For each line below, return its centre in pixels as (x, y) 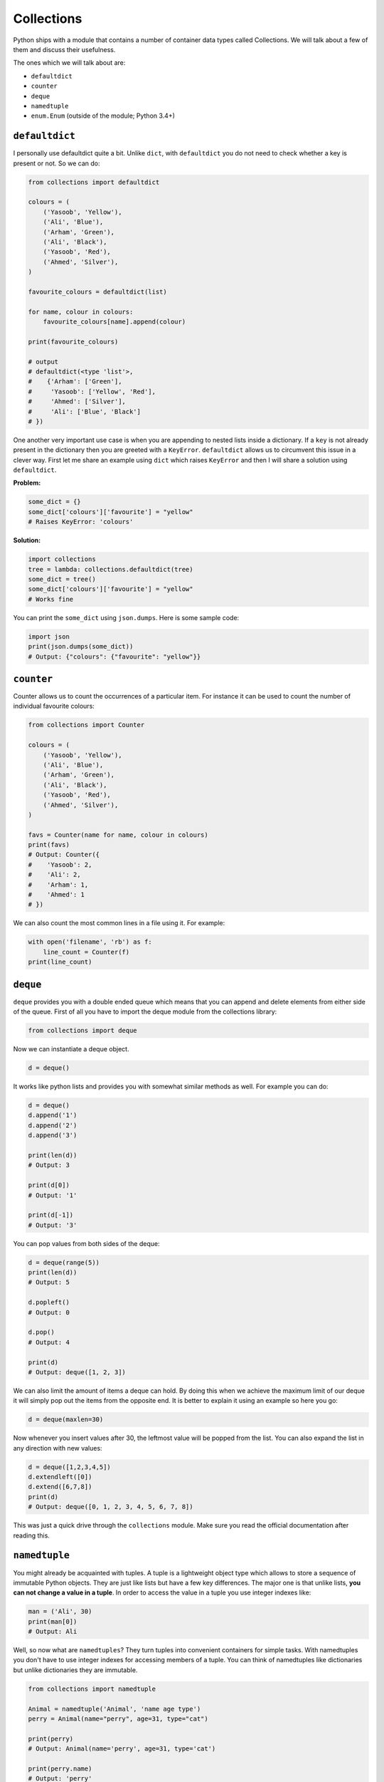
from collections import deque (83, 1031)
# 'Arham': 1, (58, 885)
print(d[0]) (49, 1185)
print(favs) (49, 845)
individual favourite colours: (54, 706)
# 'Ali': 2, (54, 875)
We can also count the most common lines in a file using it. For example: (119, 923)
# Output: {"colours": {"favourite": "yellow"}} (114, 656)
